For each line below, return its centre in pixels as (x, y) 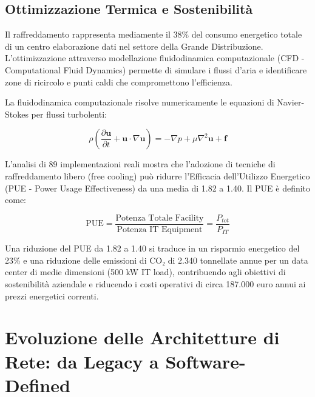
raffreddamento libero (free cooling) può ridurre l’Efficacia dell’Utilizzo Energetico (157, 175)
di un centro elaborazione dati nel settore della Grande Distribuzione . (134, 46)
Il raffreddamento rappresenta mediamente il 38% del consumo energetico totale (154, 34)
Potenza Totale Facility (160, 218)
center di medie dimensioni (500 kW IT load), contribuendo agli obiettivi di (145, 272)
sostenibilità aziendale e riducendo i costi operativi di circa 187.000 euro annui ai (155, 284)
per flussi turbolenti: (69, 114)
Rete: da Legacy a (82, 361)
